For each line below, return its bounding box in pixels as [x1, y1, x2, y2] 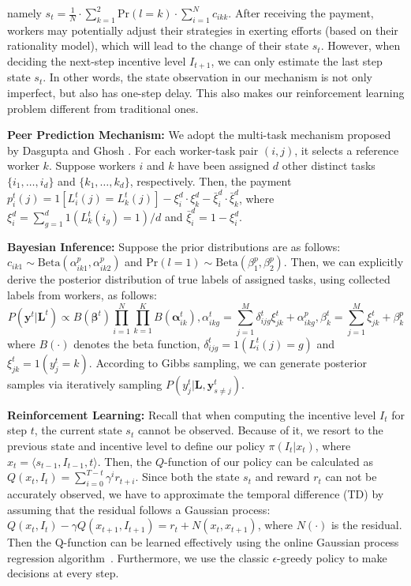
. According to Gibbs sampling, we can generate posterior [88, 354, 367, 370]
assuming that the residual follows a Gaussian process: [7, 501, 271, 517]
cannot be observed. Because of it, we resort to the [137, 422, 383, 438]
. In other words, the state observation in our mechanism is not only [43, 69, 373, 85]
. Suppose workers [48, 157, 136, 174]
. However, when [320, 37, 401, 54]
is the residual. [331, 517, 402, 533]
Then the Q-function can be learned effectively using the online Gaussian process [7, 534, 399, 550]
